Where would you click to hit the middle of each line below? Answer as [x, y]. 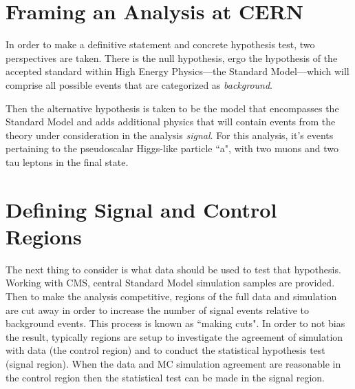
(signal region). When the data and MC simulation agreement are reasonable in [173, 363]
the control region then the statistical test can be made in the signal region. [165, 377]
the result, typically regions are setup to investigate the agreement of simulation [174, 336]
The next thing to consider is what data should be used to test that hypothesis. [173, 269]
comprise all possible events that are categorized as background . [139, 84]
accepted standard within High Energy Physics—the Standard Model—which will [177, 71]
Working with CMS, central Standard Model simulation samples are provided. [170, 283]
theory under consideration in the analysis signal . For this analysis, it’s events [170, 135]
